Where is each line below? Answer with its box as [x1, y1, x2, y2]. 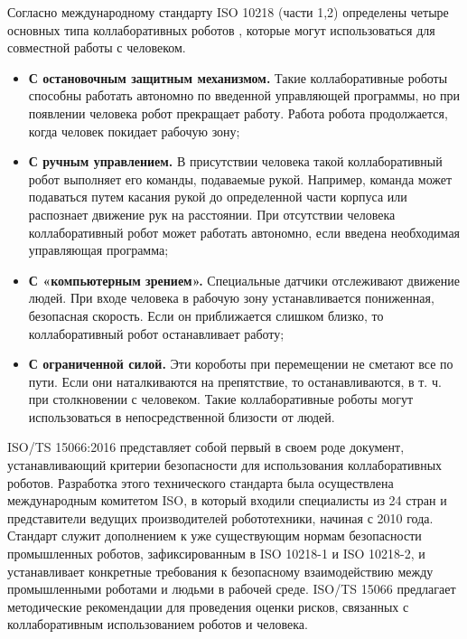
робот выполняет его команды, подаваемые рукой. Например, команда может [28, 169, 453, 188]
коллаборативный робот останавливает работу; [28, 324, 285, 343]
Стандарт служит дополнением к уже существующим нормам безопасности [7, 526, 422, 545]
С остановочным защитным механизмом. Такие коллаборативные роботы [28, 68, 448, 87]
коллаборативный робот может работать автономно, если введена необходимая [28, 222, 461, 241]
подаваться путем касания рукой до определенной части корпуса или [28, 187, 407, 206]
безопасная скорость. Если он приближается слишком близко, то [28, 305, 384, 324]
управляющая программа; [28, 240, 169, 259]
